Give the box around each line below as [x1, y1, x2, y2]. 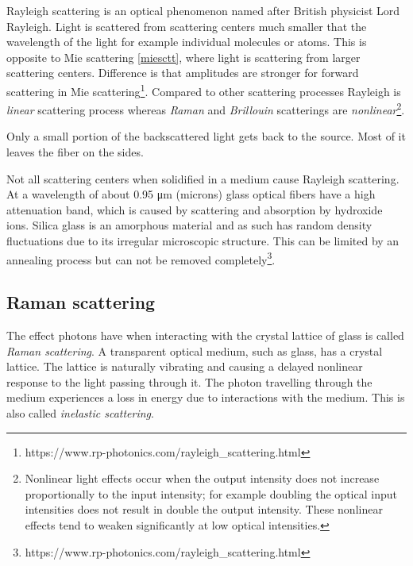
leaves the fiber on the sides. [6, 144, 144, 160]
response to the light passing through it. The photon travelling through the [6, 373, 372, 390]
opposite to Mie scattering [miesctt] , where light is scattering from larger [6, 48, 361, 65]
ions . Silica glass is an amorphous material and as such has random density [6, 217, 372, 233]
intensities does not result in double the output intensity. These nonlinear [25, 501, 383, 518]
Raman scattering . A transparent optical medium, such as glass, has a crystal [6, 342, 383, 359]
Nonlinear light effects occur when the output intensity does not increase [25, 470, 380, 487]
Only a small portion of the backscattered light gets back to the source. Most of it [6, 128, 406, 144]
